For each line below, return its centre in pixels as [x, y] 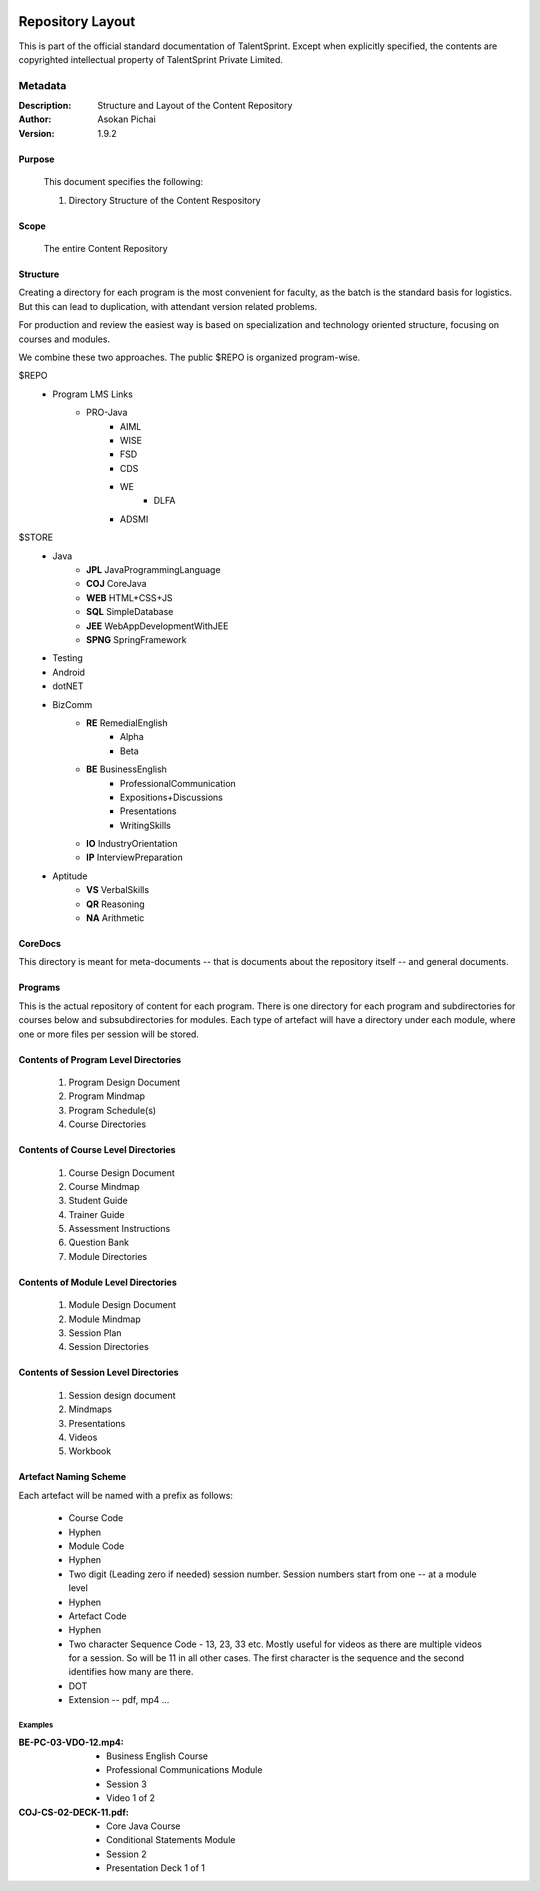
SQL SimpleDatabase [130, 612]
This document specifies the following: [123, 182]
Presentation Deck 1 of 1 [155, 1868]
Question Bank [99, 1242]
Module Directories [108, 1256]
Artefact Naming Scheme [72, 1477]
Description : [45, 106]
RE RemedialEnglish [127, 722]
